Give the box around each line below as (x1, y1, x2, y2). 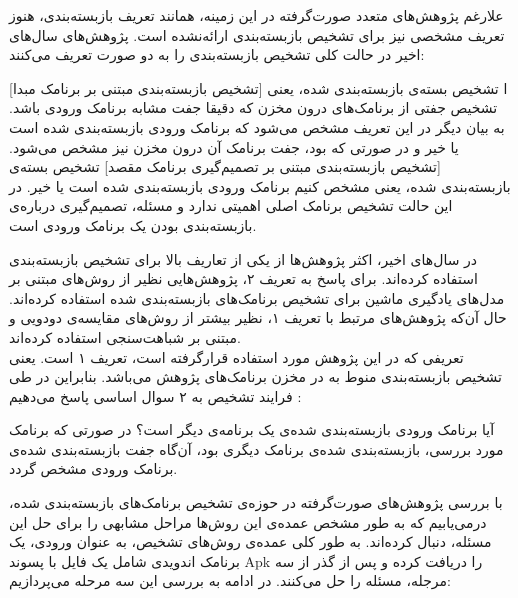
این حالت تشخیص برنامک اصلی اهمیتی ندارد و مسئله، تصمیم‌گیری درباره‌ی (9, 195, 453, 216)
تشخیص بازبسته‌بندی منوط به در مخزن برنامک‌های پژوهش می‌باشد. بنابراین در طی (9, 366, 502, 387)
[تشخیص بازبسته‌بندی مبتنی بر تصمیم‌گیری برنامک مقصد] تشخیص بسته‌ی (9, 156, 441, 177)
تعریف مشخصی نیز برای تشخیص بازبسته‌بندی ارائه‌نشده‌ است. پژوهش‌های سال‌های (9, 24, 505, 45)
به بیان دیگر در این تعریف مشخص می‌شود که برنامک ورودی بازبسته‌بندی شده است (9, 116, 505, 137)
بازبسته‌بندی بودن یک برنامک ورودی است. (9, 214, 257, 235)
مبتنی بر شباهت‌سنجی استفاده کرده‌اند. (9, 326, 241, 347)
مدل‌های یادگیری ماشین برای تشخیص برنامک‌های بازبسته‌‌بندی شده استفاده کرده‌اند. (9, 287, 505, 308)
